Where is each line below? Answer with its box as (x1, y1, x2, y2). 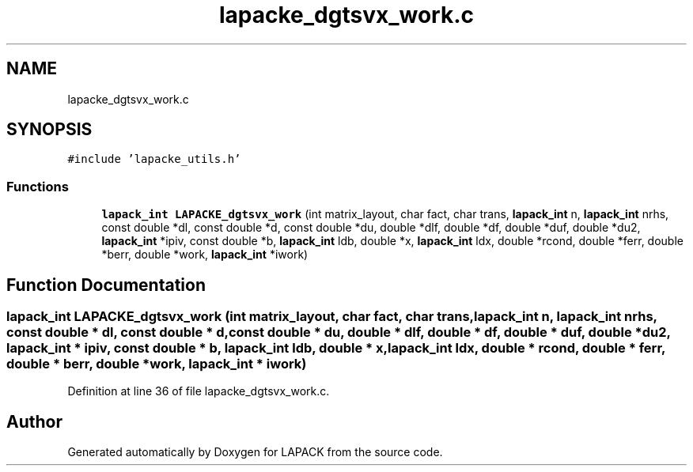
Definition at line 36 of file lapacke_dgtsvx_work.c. (67, 384, 330, 398)
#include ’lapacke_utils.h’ (67, 153, 241, 166)
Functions (6, 178, 69, 194)
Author (6, 411, 62, 432)
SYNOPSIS (6, 119, 93, 140)
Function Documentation (6, 274, 206, 295)
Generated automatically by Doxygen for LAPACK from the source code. (67, 445, 443, 459)
